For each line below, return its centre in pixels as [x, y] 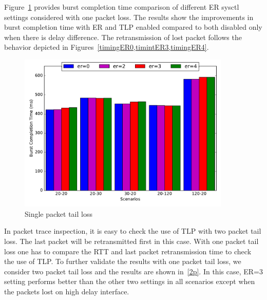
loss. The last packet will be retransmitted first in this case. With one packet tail [131, 241]
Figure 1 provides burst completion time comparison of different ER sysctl [122, 7]
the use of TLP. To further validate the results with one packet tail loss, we [123, 261]
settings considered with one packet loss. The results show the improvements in [129, 17]
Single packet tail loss [59, 213]
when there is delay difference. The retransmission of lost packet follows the [123, 37]
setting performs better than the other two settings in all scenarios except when [130, 281]
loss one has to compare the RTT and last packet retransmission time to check [128, 251]
